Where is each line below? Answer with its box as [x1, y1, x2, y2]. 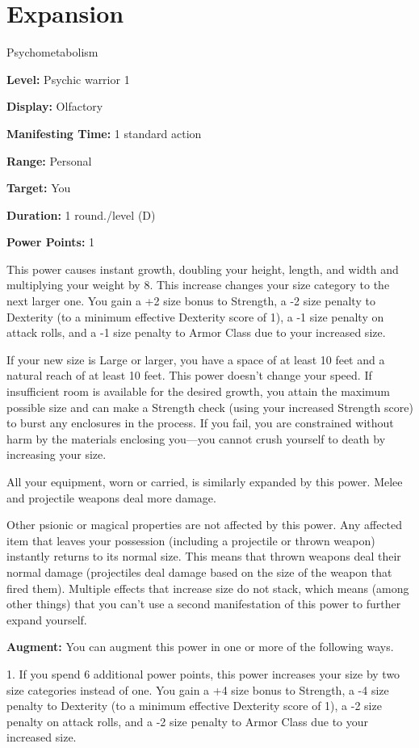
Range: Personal [6, 152, 92, 169]
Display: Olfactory [6, 98, 103, 115]
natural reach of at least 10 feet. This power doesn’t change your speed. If [6, 367, 372, 384]
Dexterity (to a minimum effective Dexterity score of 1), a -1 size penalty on [6, 308, 384, 325]
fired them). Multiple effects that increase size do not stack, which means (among [6, 579, 409, 596]
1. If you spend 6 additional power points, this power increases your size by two [6, 665, 400, 682]
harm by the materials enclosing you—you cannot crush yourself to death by [6, 430, 386, 447]
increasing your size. [6, 446, 107, 463]
